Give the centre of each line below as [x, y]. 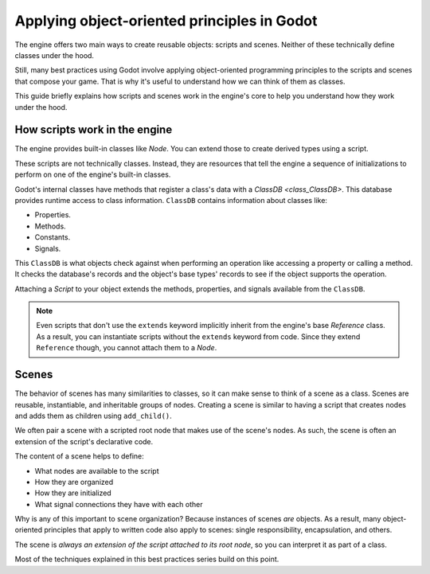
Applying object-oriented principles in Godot [166, 21]
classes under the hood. [55, 55]
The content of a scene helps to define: [79, 456]
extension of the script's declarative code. [84, 441]
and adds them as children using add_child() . [94, 416]
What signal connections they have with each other [119, 504]
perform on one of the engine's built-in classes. [93, 174]
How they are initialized [73, 493]
